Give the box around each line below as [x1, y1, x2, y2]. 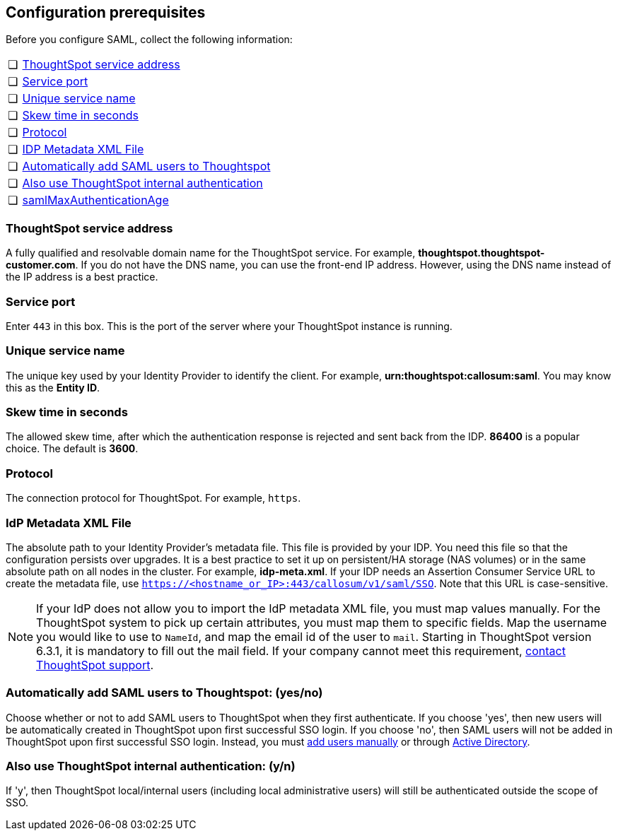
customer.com [6, 259, 76, 271]
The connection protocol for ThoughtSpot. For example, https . [6, 492, 301, 505]
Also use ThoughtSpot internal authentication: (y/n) [6, 759, 296, 774]
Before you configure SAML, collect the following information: [6, 33, 293, 46]
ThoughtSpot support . [36, 657, 154, 672]
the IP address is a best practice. [6, 271, 158, 283]
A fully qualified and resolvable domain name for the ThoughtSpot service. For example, [6, 247, 416, 259]
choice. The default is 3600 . [6, 442, 139, 455]
